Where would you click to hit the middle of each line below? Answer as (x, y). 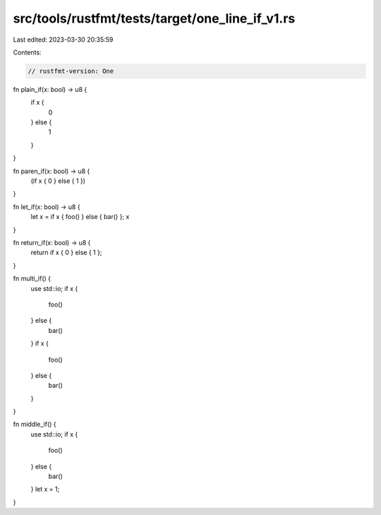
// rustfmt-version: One (71, 71)
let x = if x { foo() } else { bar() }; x (80, 217)
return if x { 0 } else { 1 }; (66, 253)
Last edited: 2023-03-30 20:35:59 (63, 40)
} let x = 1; (45, 489)
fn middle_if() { (35, 425)
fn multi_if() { (32, 278)
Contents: (27, 52)
